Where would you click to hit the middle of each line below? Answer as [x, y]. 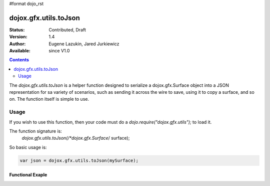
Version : [18, 37]
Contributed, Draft [67, 29]
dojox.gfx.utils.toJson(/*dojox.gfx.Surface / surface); [76, 138]
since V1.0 [59, 51]
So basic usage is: [28, 147]
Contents [19, 60]
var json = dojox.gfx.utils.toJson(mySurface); [79, 160]
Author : [17, 44]
